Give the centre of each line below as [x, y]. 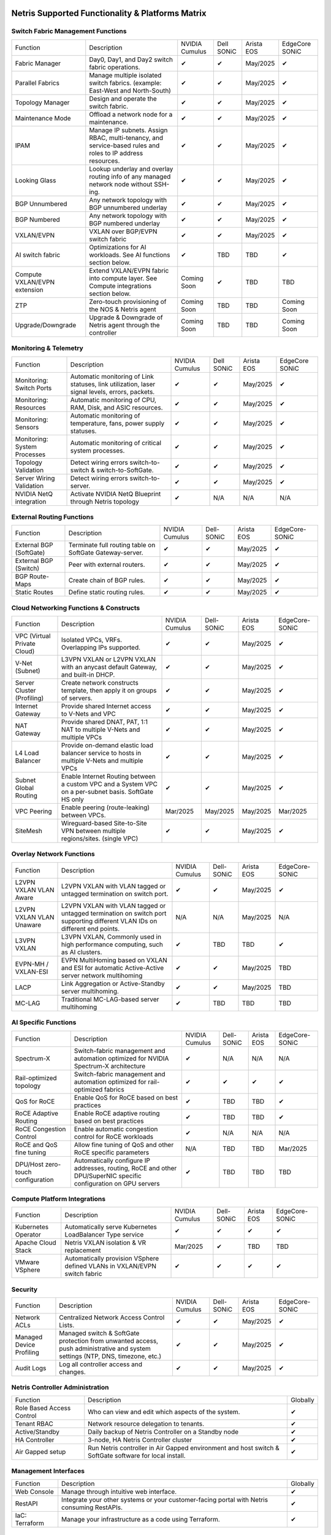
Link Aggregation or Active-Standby [113, 984]
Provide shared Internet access [106, 706]
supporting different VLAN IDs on [109, 921]
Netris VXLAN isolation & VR [105, 1243]
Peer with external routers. [107, 565]
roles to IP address [116, 153]
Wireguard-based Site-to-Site [104, 823]
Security [25, 1289]
